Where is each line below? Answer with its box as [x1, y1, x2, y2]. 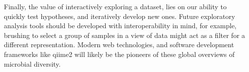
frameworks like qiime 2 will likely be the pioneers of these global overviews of [4, 49, 235, 59]
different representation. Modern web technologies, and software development [4, 39, 234, 50]
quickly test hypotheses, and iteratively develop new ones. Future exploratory [4, 11, 235, 21]
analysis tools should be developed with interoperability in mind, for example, [4, 20, 237, 31]
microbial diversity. [4, 58, 61, 69]
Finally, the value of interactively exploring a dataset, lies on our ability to [4, 1, 227, 11]
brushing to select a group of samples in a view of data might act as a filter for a [4, 30, 245, 40]
